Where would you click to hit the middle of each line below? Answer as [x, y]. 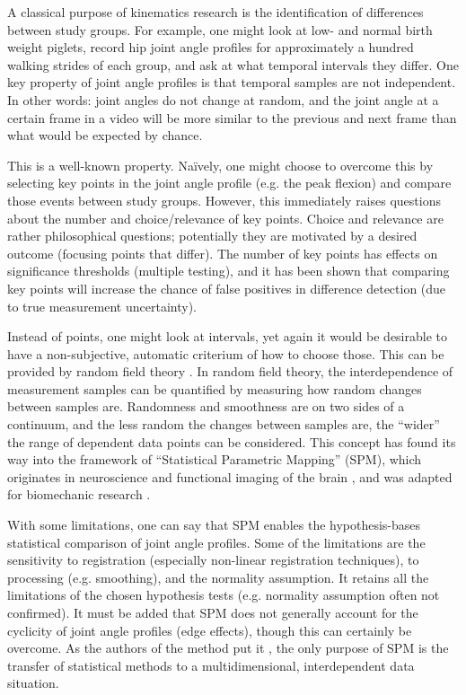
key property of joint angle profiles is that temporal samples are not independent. [232, 82]
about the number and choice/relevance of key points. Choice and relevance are [225, 218]
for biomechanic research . [79, 494]
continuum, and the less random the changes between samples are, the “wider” [224, 424]
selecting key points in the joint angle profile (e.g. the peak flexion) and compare [229, 183]
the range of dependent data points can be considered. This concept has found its [232, 441]
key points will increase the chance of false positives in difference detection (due [227, 288]
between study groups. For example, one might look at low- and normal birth [220, 29]
